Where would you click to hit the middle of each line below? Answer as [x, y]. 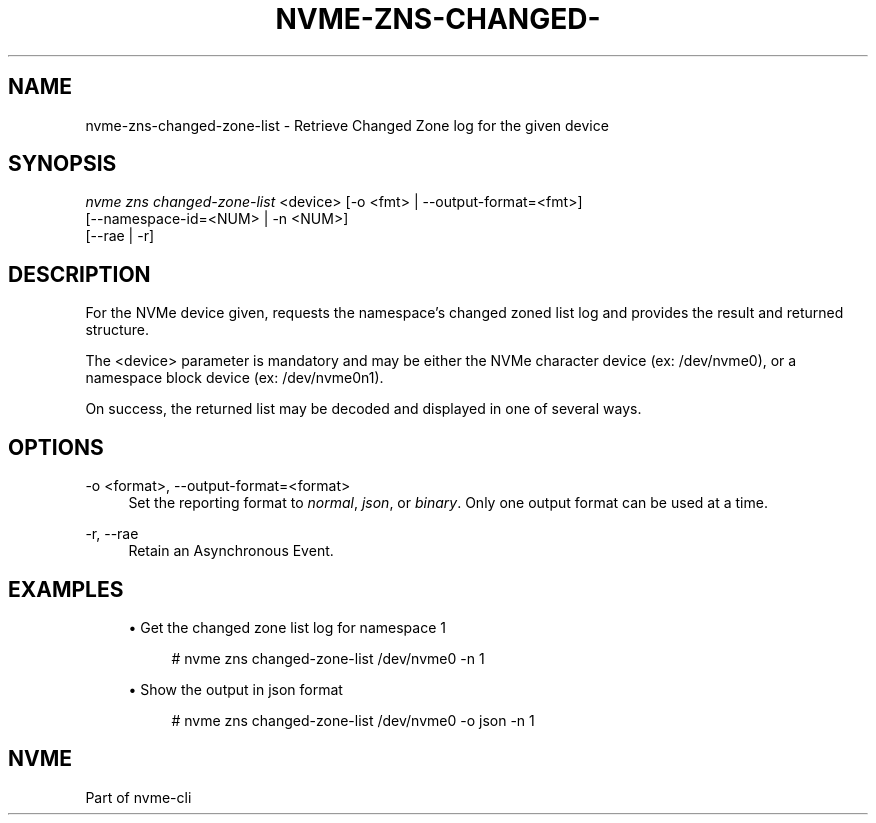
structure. [117, 330]
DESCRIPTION [79, 274]
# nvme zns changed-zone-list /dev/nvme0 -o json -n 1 [353, 720]
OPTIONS [56, 447]
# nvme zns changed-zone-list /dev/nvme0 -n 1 [328, 658]
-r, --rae [112, 534]
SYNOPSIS [62, 164]
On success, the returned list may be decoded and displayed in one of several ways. [363, 409]
